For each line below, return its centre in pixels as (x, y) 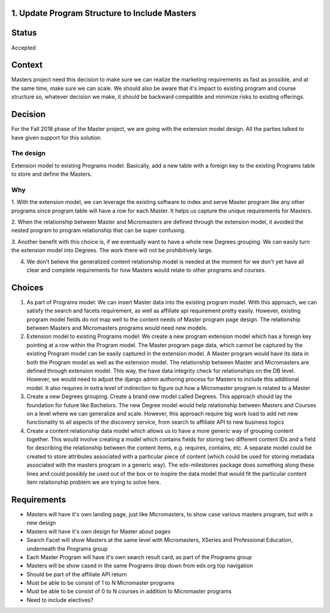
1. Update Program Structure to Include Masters (104, 13)
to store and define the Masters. (52, 174)
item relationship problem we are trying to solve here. (94, 482)
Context (27, 65)
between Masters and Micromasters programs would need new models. (117, 328)
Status (24, 33)
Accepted (24, 47)
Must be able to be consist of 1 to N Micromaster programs (101, 583)
